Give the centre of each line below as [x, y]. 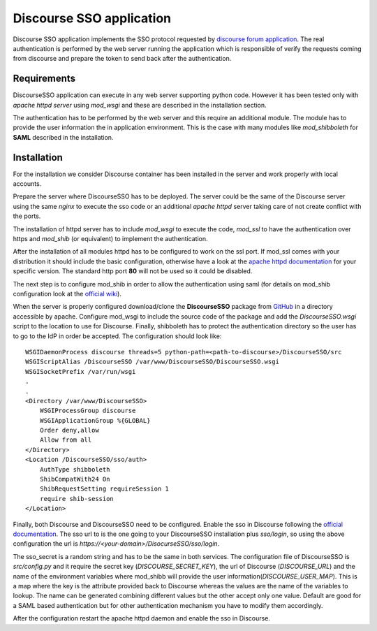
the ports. [27, 216]
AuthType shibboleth [75, 469]
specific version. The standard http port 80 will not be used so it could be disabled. [133, 271]
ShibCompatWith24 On [75, 479]
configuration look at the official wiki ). [67, 294]
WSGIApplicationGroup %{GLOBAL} [95, 420]
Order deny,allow [69, 430]
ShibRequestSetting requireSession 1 [104, 489]
